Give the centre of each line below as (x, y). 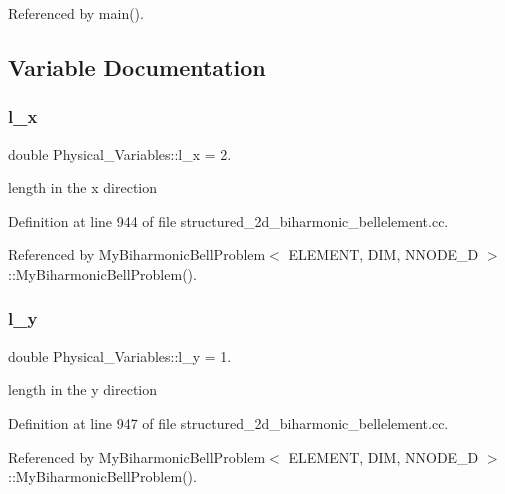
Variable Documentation (137, 66)
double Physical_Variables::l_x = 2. (120, 153)
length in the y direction (83, 389)
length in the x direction (83, 187)
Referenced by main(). (76, 13)
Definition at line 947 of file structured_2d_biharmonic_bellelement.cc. (228, 422)
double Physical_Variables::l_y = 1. (120, 355)
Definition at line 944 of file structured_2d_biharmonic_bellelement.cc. (228, 220)
